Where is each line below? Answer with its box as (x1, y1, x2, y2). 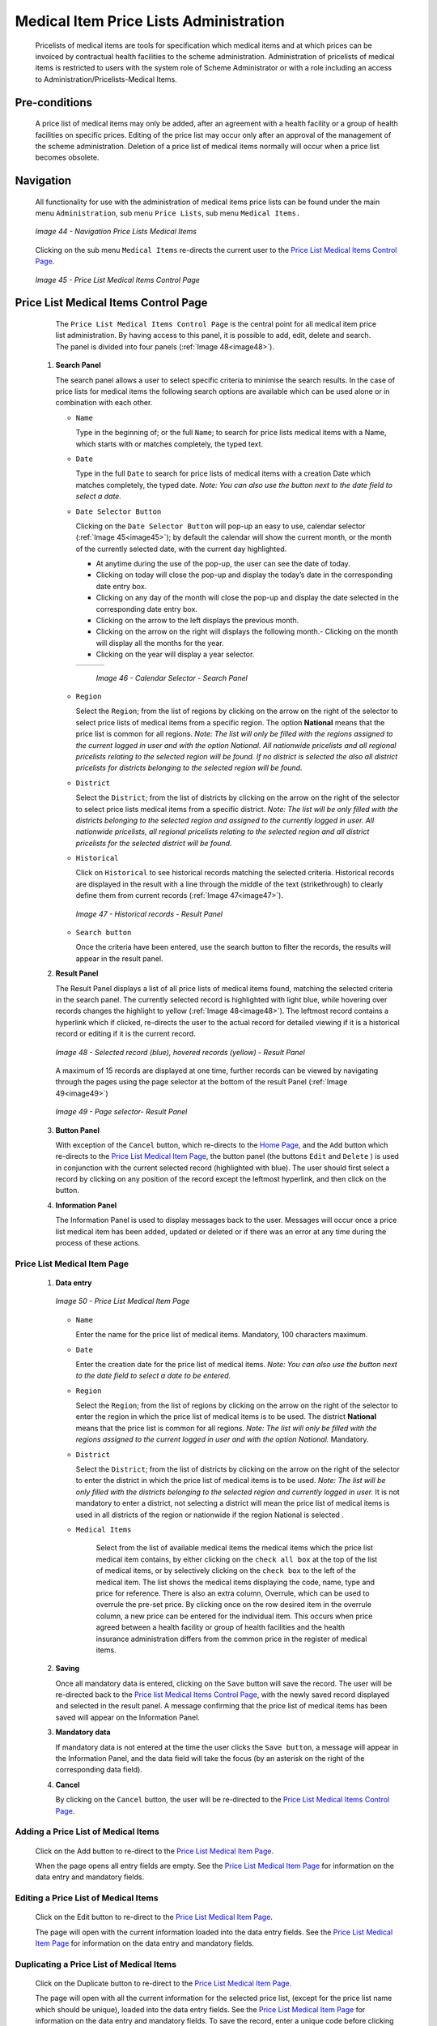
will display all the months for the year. (95, 638, 224, 648)
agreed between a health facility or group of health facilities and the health (95, 1622, 346, 1632)
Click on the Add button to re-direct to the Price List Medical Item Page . (35, 1846, 274, 1856)
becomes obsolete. (35, 152, 100, 162)
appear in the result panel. (75, 953, 163, 964)
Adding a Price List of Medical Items (15, 1826, 159, 1837)
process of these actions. (55, 1238, 141, 1248)
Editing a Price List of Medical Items (15, 1892, 159, 1904)
